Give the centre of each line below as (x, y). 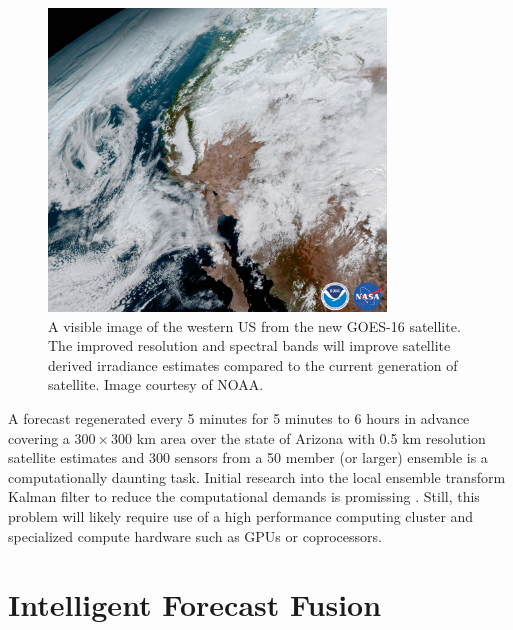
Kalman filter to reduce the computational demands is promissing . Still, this (244, 496)
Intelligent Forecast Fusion (195, 604)
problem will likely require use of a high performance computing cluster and (241, 516)
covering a (39, 437)
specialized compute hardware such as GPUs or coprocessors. (195, 535)
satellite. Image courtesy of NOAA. (156, 384)
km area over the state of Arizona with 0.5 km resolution (311, 437)
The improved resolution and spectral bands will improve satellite (249, 345)
